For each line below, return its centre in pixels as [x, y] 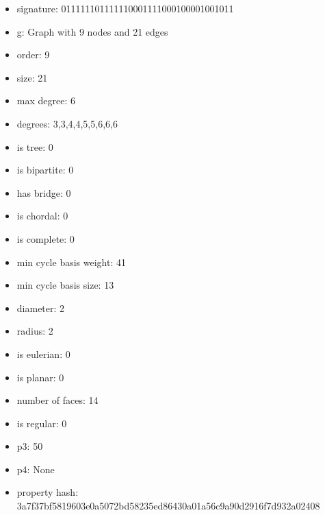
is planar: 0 [40, 377]
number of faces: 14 [57, 400]
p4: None [36, 469]
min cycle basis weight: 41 [71, 262]
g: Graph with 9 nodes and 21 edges [92, 31]
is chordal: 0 [42, 216]
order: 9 [33, 55]
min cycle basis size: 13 [65, 285]
